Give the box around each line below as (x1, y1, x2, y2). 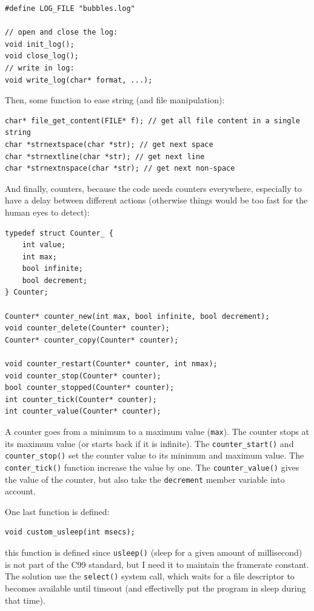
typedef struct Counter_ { (5, 228, 113, 237)
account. (5, 485, 36, 497)
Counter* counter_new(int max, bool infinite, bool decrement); (5, 312, 270, 321)
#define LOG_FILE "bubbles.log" (5, 4, 135, 13)
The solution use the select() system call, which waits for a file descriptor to (5, 570, 295, 582)
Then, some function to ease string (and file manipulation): (5, 94, 225, 106)
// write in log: (5, 63, 75, 72)
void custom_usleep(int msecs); (5, 528, 135, 537)
